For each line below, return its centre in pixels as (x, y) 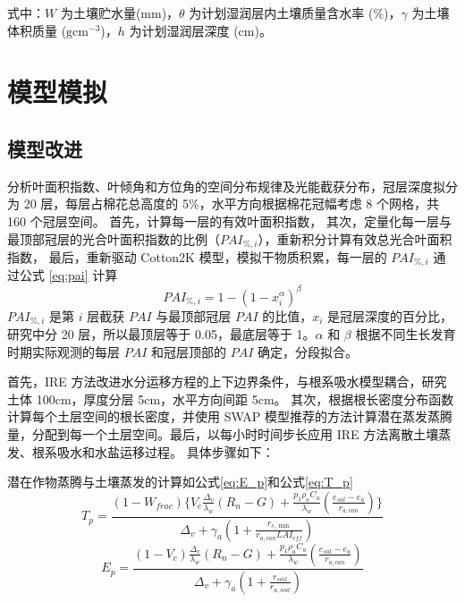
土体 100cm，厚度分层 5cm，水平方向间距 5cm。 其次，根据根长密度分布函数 (231, 399)
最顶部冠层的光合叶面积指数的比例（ (114, 238)
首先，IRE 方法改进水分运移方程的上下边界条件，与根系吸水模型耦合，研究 (227, 382)
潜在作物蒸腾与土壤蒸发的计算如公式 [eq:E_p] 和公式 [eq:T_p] (180, 482)
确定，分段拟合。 (308, 351)
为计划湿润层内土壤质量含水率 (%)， (295, 13)
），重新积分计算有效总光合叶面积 (355, 238)
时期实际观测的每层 (63, 351)
